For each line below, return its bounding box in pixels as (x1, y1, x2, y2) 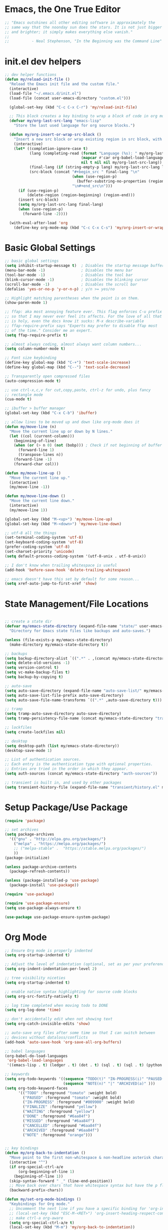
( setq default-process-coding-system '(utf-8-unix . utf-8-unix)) (5, 553, 146, 559)
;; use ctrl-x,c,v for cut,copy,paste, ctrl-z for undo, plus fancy (5, 387, 151, 392)
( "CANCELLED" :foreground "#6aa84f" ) (23, 1123, 101, 1128)
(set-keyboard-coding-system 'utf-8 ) (5, 540, 84, 545)
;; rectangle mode (5, 392, 43, 397)
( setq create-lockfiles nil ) (5, 729, 66, 734)
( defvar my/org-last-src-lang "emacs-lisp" (9, 118, 101, 123)
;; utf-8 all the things (5, 530, 57, 535)
